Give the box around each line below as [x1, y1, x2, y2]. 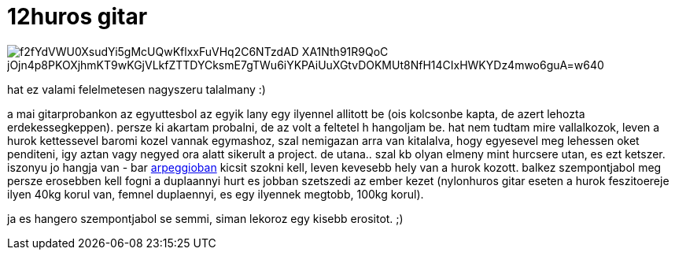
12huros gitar [7, 3, 148, 30]
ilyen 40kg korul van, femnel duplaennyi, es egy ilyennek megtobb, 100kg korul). [7, 187, 424, 201]
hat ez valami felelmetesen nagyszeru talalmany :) [7, 82, 266, 96]
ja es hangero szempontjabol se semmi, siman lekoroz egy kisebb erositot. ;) [7, 211, 404, 225]
